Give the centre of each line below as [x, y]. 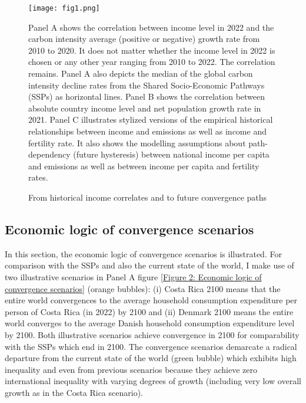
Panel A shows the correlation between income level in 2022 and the [151, 27]
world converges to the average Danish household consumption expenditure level [150, 323]
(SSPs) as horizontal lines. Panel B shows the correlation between [147, 96]
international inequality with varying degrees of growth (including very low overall [153, 381]
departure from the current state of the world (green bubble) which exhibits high [151, 358]
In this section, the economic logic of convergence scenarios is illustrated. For [143, 253]
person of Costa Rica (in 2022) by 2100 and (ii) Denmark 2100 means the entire [149, 311]
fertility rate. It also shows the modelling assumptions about [137, 142]
